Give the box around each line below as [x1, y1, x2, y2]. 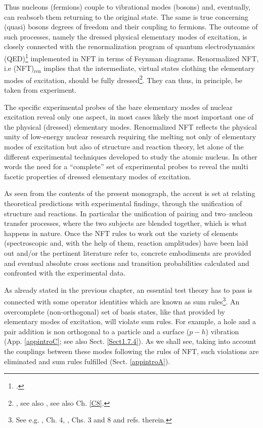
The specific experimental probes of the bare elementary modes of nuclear [4, 101, 233, 112]
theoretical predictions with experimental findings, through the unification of [4, 198, 242, 208]
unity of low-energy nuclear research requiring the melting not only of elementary [4, 131, 256, 142]
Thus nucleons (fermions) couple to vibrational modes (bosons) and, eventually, [4, 2, 251, 12]
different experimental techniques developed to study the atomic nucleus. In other [4, 151, 257, 162]
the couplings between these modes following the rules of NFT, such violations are [4, 345, 259, 356]
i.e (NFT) [4, 63, 34, 73]
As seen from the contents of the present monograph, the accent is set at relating [4, 188, 255, 199]
